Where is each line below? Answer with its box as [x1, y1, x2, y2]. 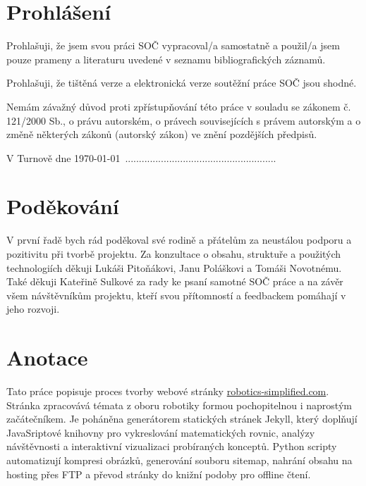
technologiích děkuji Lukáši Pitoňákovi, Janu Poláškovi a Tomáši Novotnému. [6, 260, 342, 275]
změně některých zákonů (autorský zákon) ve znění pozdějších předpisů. [6, 127, 317, 142]
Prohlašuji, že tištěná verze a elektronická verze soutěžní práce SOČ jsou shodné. [6, 75, 357, 90]
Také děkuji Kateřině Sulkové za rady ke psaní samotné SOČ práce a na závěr [6, 274, 343, 289]
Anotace [6, 343, 88, 372]
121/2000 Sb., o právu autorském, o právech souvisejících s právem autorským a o [6, 113, 361, 127]
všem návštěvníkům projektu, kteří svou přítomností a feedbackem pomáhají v [6, 287, 346, 302]
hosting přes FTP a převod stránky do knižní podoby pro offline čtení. [6, 466, 311, 481]
